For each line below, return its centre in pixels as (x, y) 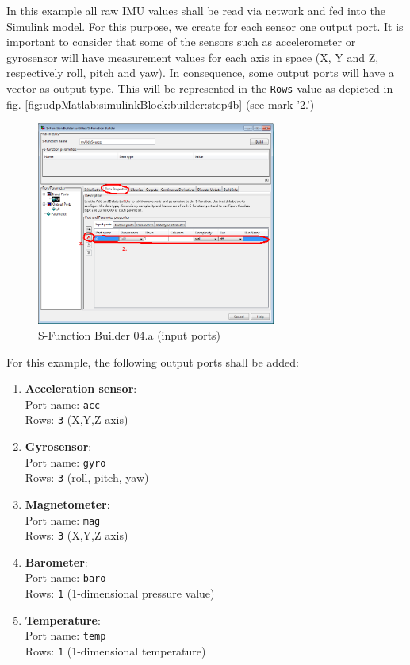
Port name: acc (63, 404)
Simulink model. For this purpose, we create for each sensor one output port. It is (205, 26)
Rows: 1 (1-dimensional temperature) (115, 651)
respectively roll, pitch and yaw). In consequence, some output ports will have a (200, 73)
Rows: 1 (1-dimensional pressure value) (120, 593)
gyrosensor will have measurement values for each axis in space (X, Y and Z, (193, 57)
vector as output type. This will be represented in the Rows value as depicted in (200, 88)
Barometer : (56, 561)
